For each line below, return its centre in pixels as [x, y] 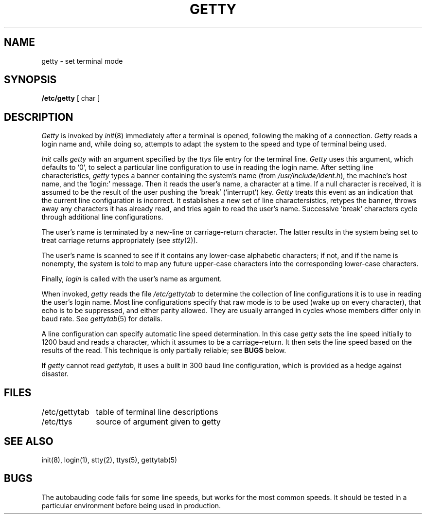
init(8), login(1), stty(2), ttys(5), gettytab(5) [109, 460]
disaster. [55, 374]
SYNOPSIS [30, 80]
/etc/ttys [57, 422]
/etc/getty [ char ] [71, 98]
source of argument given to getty [158, 422]
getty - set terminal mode [82, 61]
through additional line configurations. [102, 217]
